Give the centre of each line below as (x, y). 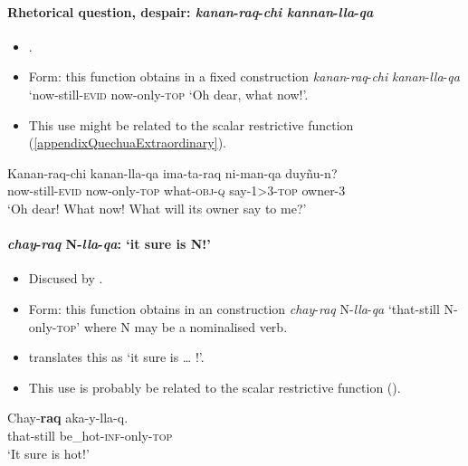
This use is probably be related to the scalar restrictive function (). (215, 387)
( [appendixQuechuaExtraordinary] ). (127, 143)
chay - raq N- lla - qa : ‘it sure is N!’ (109, 244)
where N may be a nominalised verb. (186, 326)
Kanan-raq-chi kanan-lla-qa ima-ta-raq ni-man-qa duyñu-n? (172, 172)
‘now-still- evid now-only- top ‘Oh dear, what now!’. (168, 94)
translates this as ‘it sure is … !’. (116, 357)
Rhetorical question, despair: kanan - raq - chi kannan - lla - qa (191, 11)
